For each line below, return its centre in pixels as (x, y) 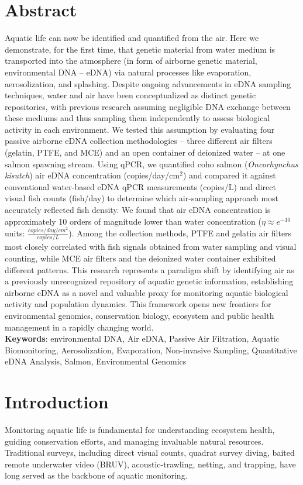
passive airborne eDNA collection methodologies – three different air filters (139, 141)
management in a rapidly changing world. (79, 327)
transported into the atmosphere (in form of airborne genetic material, (131, 61)
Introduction (57, 402)
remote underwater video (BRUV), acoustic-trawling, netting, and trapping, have (150, 464)
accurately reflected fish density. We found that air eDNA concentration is (138, 210)
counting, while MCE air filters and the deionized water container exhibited (140, 258)
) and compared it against (229, 175)
